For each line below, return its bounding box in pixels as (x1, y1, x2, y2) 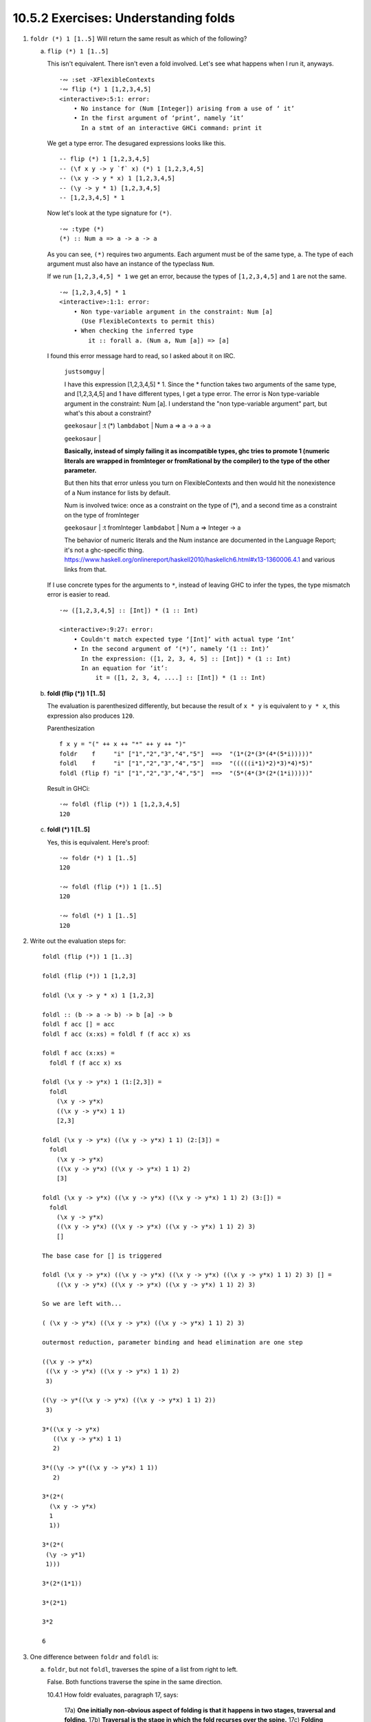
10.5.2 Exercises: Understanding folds (12, 10, 235, 25)
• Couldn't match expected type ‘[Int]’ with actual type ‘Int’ (73, 635, 295, 643)
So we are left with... (42, 1300, 122, 1308)
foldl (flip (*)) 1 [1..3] (42, 953, 133, 961)
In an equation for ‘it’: (80, 665, 168, 672)
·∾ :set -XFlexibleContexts (59, 76, 155, 83)
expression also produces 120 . (47, 712, 135, 720)
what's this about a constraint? (64, 409, 151, 417)
